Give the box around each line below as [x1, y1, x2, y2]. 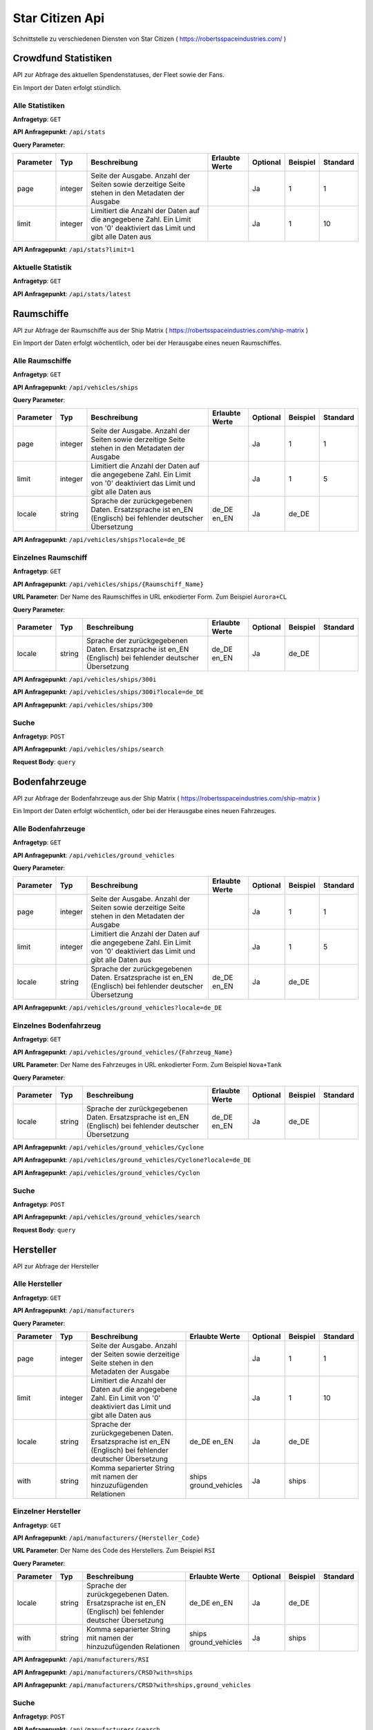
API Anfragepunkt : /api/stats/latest [12, 289, 131, 298]
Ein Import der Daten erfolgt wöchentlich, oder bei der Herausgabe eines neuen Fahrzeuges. [12, 807, 276, 814]
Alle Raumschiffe [12, 356, 72, 365]
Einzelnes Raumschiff [12, 553, 88, 563]
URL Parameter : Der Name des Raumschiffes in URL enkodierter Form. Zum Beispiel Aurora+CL [12, 592, 287, 601]
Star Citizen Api [12, 10, 105, 26]
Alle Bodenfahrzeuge [12, 823, 86, 833]
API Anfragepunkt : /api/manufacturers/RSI [12, 1655, 150, 1664]
